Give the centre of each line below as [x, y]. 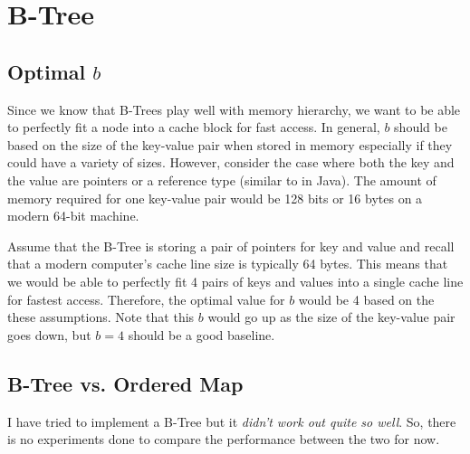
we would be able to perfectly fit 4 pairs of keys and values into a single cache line [235, 281]
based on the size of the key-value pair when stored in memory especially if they [230, 144]
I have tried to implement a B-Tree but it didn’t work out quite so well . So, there [232, 421]
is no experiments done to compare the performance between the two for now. [224, 439]
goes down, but [49, 334]
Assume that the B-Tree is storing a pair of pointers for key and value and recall [231, 246]
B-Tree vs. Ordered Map [125, 383]
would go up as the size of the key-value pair [331, 317]
